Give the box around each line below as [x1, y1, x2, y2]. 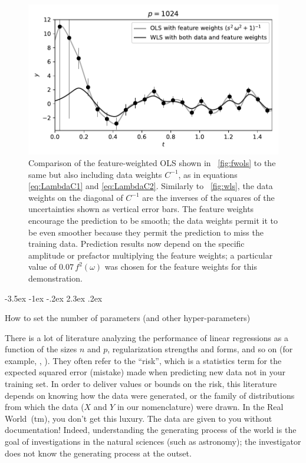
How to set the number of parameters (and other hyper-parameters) [5, 312, 251, 324]
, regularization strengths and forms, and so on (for [107, 343, 293, 355]
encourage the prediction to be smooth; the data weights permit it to [28, 214, 278, 226]
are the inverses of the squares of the [142, 191, 275, 203]
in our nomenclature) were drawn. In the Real [117, 401, 284, 413]
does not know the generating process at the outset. [5, 447, 192, 459]
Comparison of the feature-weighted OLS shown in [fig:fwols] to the [28, 156, 276, 168]
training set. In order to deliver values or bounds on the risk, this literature [5, 378, 277, 390]
